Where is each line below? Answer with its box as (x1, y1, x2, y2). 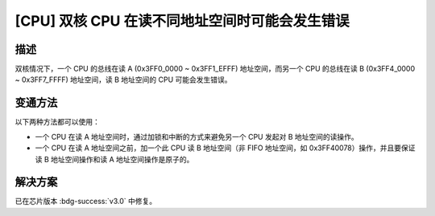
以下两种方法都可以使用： (14, 117, 100, 127)
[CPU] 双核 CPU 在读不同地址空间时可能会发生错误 (14, 12, 350, 30)
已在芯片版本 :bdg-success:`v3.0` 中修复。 (14, 197, 157, 206)
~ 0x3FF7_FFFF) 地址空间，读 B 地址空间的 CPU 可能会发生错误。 (14, 75, 233, 84)
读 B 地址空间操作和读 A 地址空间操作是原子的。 (35, 154, 194, 164)
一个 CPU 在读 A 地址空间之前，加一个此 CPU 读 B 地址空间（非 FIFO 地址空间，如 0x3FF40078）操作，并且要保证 (35, 143, 416, 153)
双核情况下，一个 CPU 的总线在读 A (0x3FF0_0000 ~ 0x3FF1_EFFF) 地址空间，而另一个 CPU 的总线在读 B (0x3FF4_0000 (14, 64, 415, 74)
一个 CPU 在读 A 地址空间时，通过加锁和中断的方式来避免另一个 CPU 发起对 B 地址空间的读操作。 (35, 132, 358, 141)
